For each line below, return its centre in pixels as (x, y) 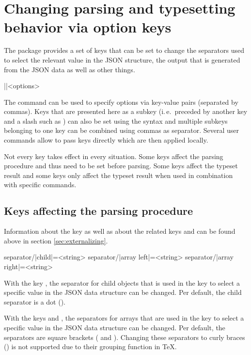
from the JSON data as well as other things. (70, 69)
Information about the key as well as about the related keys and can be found (120, 231)
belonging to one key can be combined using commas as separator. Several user (122, 130)
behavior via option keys (88, 27)
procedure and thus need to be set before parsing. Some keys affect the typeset (121, 166)
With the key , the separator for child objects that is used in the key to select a (122, 282)
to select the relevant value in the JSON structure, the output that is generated (122, 59)
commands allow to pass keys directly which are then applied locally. (106, 140)
